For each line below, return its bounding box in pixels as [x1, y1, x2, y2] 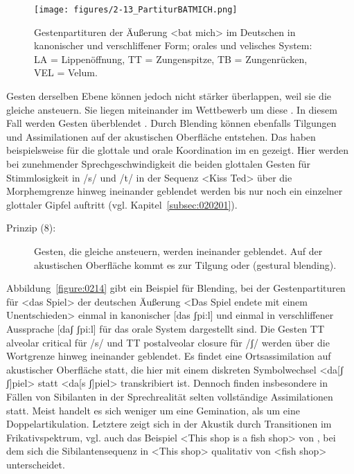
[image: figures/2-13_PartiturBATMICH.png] [34, 5, 238, 15]
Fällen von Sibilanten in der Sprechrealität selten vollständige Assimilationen [6, 389, 333, 403]
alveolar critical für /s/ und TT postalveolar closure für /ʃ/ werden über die [6, 335, 330, 349]
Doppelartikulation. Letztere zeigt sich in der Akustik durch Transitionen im [6, 416, 332, 431]
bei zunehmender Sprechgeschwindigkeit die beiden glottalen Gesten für [6, 157, 311, 170]
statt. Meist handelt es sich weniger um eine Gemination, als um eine [6, 403, 300, 417]
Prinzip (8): [6, 220, 56, 235]
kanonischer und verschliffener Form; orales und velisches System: [34, 38, 312, 53]
